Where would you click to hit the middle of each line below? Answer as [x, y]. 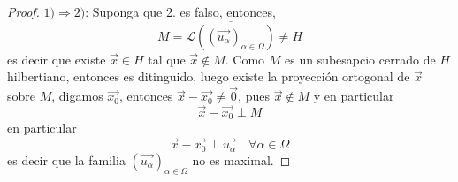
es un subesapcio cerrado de [360, 59]
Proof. [23, 11]
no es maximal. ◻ [241, 159]
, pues [254, 96]
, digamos [77, 96]
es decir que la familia [66, 159]
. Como [245, 59]
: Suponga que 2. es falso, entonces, [180, 11]
